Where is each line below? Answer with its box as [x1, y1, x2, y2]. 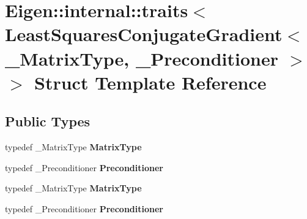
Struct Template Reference [34, 69, 267, 94]
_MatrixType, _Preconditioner [5, 45, 278, 71]
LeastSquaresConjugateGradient [5, 21, 283, 47]
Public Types [5, 112, 91, 131]
